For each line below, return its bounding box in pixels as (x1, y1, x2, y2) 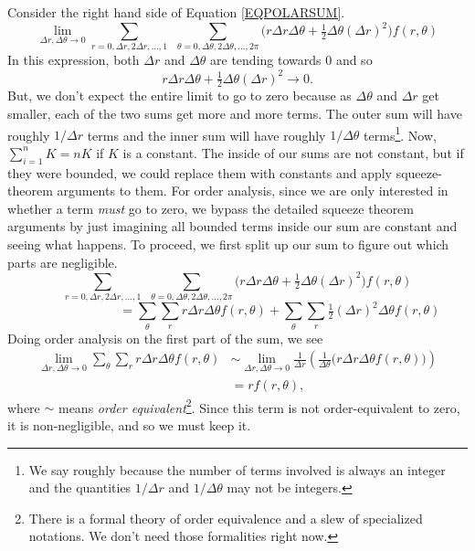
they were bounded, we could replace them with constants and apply (7, 163, 393, 182)
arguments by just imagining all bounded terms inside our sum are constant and (7, 217, 458, 236)
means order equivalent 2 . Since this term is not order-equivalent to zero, (58, 395, 460, 417)
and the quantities (28, 478, 132, 497)
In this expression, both (7, 50, 140, 69)
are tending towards (210, 50, 322, 69)
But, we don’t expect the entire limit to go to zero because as (7, 86, 352, 105)
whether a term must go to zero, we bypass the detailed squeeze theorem (7, 198, 414, 217)
